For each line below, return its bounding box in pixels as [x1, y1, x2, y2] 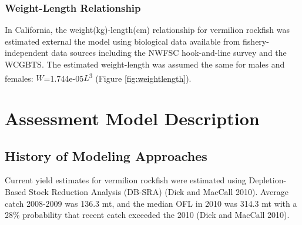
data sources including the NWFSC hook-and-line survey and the [51, 46, 287, 59]
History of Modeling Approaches [5, 146, 207, 164]
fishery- [243, 35, 269, 47]
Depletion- [249, 174, 287, 186]
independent [5, 46, 49, 59]
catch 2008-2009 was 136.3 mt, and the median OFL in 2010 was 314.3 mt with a [5, 197, 297, 209]
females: [5, 72, 33, 84]
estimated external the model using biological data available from [5, 35, 240, 47]
